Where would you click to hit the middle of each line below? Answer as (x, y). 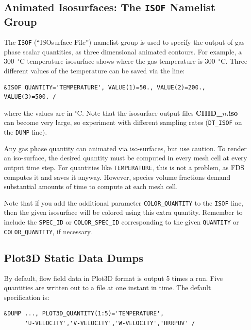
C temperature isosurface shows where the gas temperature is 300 (117, 61)
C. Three (234, 61)
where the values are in (38, 113)
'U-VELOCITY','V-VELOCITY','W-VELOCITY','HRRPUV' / (110, 323)
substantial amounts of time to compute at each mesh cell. (91, 186)
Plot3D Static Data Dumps (74, 257)
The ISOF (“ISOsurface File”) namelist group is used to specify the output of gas (124, 42)
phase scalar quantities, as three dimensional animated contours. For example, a (123, 51)
